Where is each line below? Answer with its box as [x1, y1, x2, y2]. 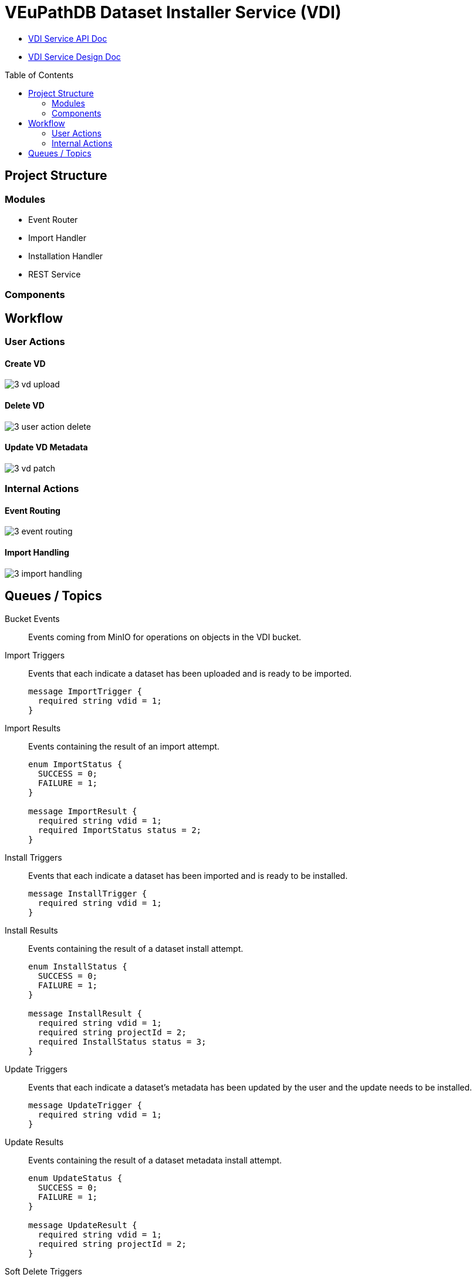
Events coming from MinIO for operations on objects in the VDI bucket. [28, 631, 302, 642]
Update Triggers [5, 1063, 68, 1074]
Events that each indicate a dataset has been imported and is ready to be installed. [28, 870, 348, 881]
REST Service [28, 269, 81, 279]
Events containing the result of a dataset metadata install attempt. [28, 1155, 282, 1165]
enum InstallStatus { [28, 961, 127, 971]
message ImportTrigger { [28, 686, 142, 696]
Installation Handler [28, 250, 103, 261]
